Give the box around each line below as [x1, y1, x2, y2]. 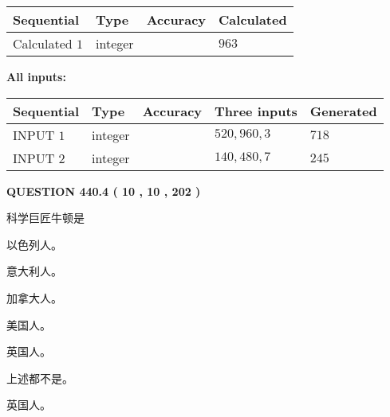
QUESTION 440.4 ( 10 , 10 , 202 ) [6, 182, 201, 199]
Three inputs [215, 101, 297, 120]
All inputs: [6, 68, 66, 84]
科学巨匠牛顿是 [6, 209, 85, 226]
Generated [309, 101, 377, 120]
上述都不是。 [6, 369, 73, 386]
